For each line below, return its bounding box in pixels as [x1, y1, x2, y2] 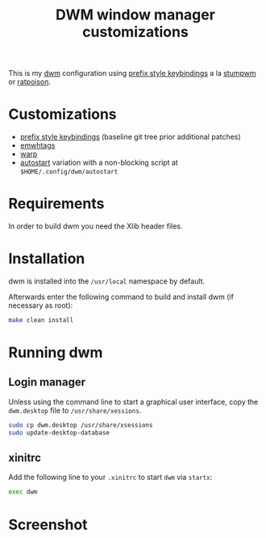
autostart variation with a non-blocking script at [19, 158, 179, 167]
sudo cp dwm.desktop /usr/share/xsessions [8, 421, 153, 429]
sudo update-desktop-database [8, 428, 110, 437]
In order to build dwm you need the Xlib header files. [8, 221, 183, 231]
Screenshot [8, 515, 88, 534]
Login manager [8, 376, 86, 389]
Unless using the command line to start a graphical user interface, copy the [8, 397, 259, 406]
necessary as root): [8, 301, 73, 310]
